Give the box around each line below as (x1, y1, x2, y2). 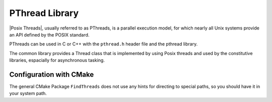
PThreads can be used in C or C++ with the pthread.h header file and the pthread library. (9, 41, 198, 47)
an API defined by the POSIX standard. (9, 31, 90, 37)
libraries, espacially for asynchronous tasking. (9, 57, 105, 63)
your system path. (9, 90, 47, 96)
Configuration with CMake (9, 70, 94, 78)
